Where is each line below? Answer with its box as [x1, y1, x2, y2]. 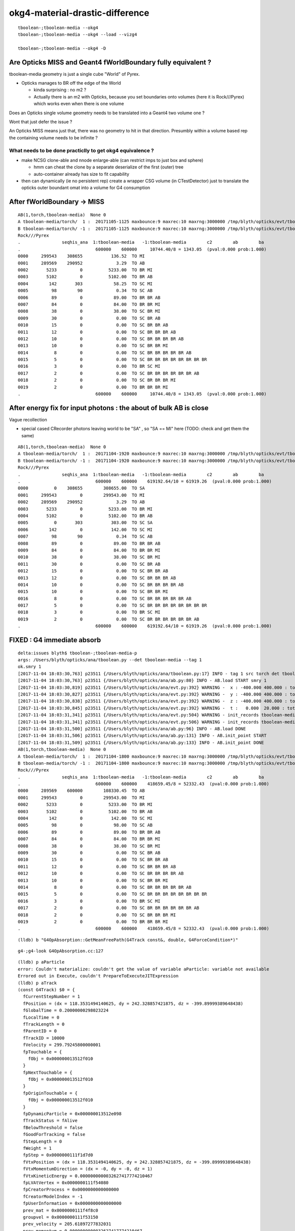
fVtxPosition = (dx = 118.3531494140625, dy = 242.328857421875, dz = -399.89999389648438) [23, 1159, 251, 1165]
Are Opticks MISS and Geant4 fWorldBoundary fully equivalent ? [9, 58, 211, 66]
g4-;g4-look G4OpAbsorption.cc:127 [18, 948, 104, 954]
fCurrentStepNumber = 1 [23, 994, 81, 1000]
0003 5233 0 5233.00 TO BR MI [18, 506, 153, 512]
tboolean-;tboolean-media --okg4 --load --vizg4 [18, 32, 137, 37]
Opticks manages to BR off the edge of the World [21, 80, 121, 86]
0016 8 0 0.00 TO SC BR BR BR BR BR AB [18, 596, 192, 601]
